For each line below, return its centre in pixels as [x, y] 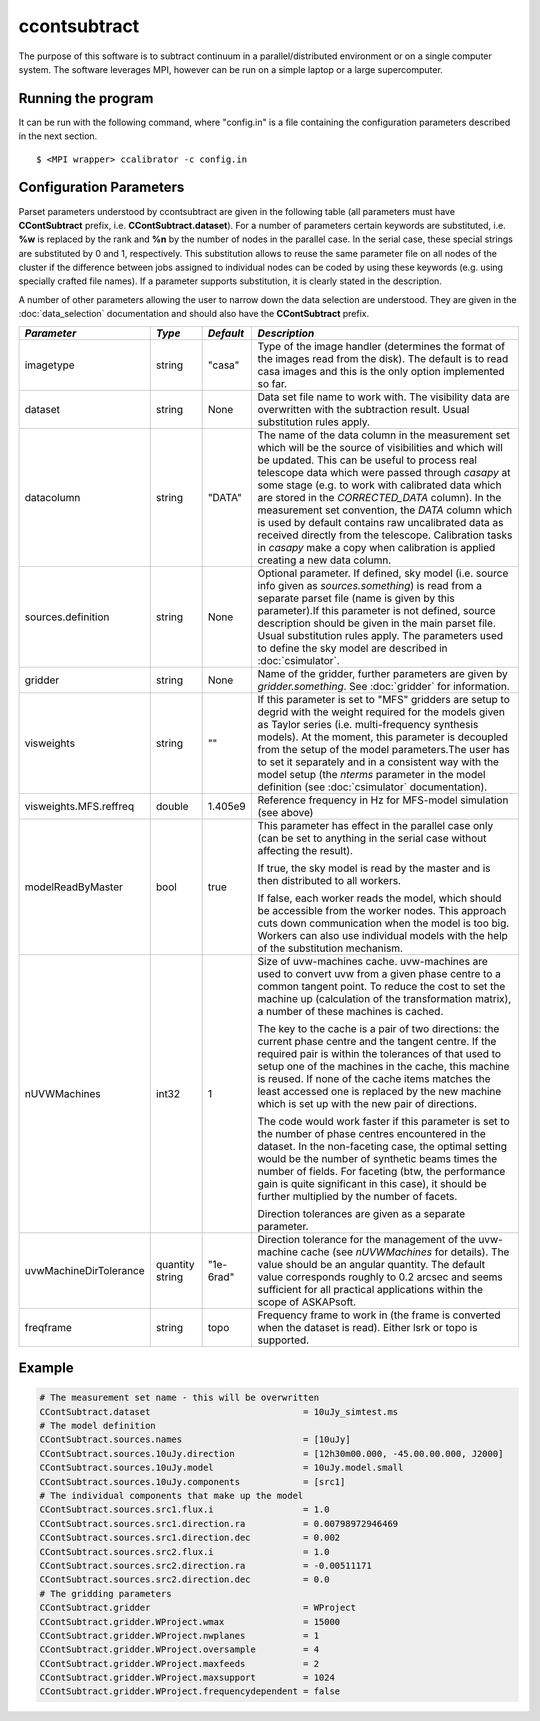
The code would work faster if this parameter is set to [383, 1121]
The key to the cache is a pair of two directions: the [378, 1028]
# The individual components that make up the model [171, 1495]
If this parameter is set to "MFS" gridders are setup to [383, 699]
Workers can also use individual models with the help [383, 935]
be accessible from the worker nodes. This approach [382, 910]
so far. [272, 383]
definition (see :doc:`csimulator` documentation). [372, 787]
